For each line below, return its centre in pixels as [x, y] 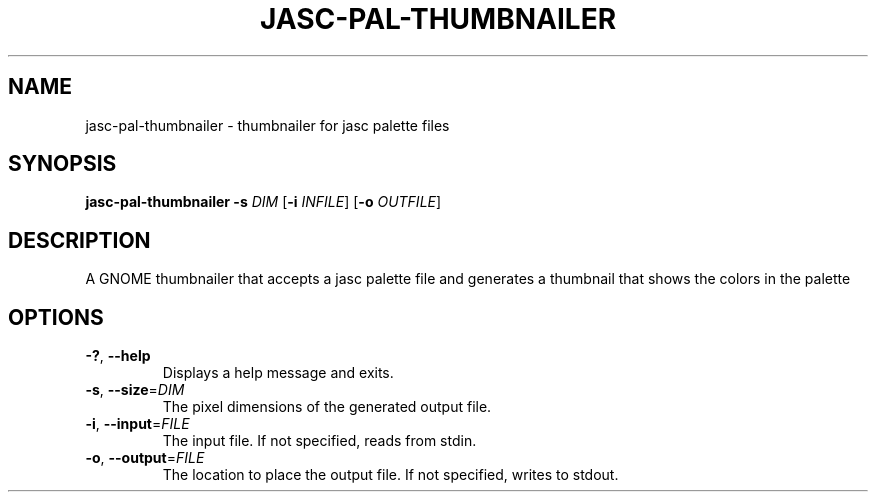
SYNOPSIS [62, 164]
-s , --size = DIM [135, 390]
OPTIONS [56, 317]
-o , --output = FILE [145, 458]
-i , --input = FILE [137, 424]
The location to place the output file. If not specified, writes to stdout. [390, 475]
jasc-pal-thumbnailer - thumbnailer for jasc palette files [267, 125]
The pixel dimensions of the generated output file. [327, 407]
